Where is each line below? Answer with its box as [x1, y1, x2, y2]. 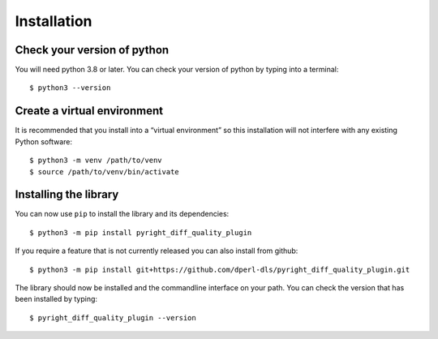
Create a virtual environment [15, 104, 164, 118]
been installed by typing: [15, 294, 97, 304]
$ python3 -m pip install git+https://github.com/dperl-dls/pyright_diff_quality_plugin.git [29, 264, 410, 274]
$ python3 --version [29, 84, 111, 92]
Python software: [15, 136, 73, 146]
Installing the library [15, 187, 119, 202]
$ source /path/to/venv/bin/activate [29, 167, 180, 176]
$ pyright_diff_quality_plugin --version [29, 313, 196, 322]
